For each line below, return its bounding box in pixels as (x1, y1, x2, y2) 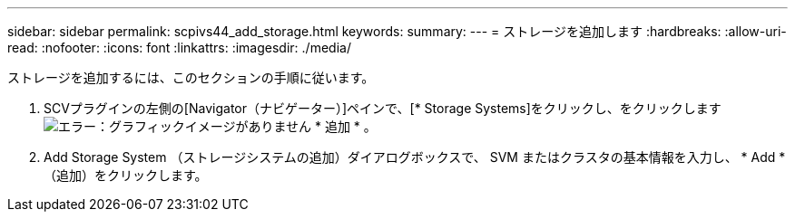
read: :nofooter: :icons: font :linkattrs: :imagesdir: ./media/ (7, 40, 351, 55)
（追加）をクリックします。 (44, 167, 208, 183)
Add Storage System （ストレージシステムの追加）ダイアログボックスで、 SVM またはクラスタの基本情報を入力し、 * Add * (44, 149, 786, 165)
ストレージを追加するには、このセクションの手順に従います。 (7, 70, 375, 85)
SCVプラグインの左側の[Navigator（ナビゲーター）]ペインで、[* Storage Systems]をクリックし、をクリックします (44, 100, 721, 116)
